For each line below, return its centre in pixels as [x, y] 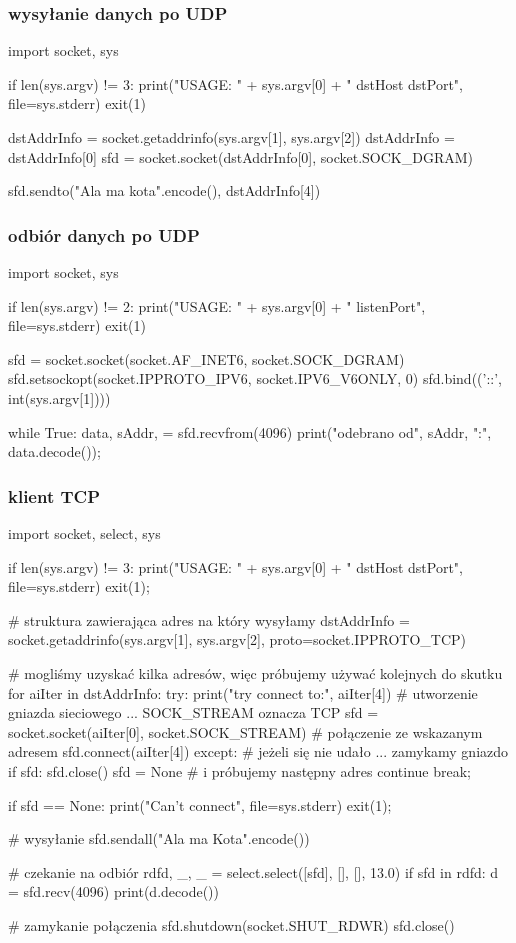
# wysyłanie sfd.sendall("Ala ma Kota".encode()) [159, 838]
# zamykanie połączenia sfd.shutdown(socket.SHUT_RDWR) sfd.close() [231, 924]
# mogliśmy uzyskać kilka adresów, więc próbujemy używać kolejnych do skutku [255, 672]
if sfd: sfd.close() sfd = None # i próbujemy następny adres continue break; [239, 770]
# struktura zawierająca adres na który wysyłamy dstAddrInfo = [209, 619]
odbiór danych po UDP [104, 234]
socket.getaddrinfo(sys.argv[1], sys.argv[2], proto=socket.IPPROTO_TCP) [237, 639]
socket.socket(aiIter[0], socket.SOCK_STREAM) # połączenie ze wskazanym [245, 731]
